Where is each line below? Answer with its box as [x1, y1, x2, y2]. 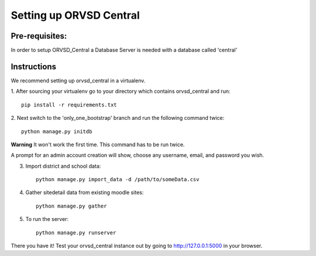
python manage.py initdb [21, 128, 92, 134]
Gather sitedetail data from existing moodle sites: [25, 189, 144, 196]
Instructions [11, 61, 57, 71]
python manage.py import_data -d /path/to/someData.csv [36, 176, 200, 183]
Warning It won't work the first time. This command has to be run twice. [11, 141, 185, 148]
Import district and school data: [25, 162, 101, 169]
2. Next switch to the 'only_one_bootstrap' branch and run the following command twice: [11, 115, 225, 122]
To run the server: [25, 216, 69, 223]
